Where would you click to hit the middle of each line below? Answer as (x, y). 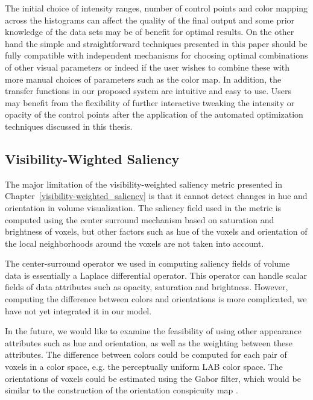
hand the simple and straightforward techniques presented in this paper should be (156, 43)
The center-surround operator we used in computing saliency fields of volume (147, 263)
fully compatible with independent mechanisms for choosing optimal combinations (156, 55)
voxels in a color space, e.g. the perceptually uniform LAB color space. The (144, 367)
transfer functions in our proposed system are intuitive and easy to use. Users (148, 91)
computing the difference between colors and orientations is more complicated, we (156, 299)
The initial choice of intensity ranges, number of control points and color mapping (156, 8)
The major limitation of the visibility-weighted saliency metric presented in (144, 184)
